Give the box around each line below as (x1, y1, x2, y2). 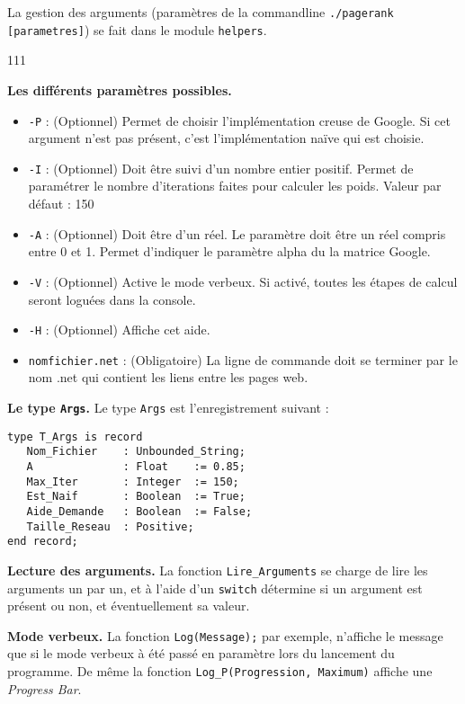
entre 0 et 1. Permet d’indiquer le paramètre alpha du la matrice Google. (28, 242, 431, 261)
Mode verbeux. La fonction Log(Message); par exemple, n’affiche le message (7, 626, 443, 645)
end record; (7, 535, 78, 548)
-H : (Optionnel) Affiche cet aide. (28, 320, 210, 339)
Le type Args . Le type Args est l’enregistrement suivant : (7, 398, 329, 416)
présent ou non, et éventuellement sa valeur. (7, 596, 250, 615)
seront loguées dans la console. (28, 290, 196, 308)
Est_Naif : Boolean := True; (26, 490, 246, 503)
